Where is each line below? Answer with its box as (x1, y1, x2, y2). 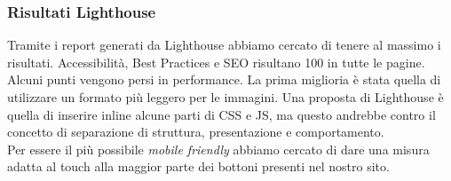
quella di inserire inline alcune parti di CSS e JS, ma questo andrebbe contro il (7, 105, 436, 123)
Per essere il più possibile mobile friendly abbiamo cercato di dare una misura (7, 139, 430, 158)
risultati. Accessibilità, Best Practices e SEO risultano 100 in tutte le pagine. (7, 52, 425, 71)
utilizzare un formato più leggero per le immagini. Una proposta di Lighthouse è (7, 88, 444, 106)
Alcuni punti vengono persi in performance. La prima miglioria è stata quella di (7, 70, 441, 89)
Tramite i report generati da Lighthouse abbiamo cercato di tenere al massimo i (7, 35, 441, 54)
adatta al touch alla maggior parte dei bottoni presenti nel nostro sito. (7, 157, 390, 176)
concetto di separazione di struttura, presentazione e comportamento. (7, 122, 384, 141)
